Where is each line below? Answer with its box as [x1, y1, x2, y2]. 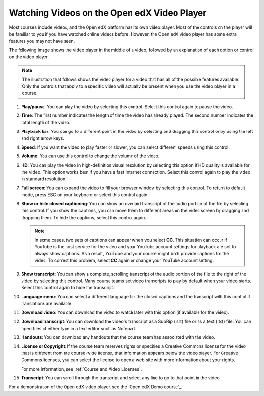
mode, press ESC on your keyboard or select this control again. [21, 192, 149, 198]
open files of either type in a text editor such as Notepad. [21, 325, 136, 331]
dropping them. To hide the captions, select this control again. [21, 214, 146, 220]
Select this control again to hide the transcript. [21, 285, 115, 290]
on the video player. [9, 54, 49, 60]
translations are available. [21, 301, 73, 307]
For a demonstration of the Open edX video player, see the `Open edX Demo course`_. [9, 384, 183, 390]
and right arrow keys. [21, 135, 65, 141]
